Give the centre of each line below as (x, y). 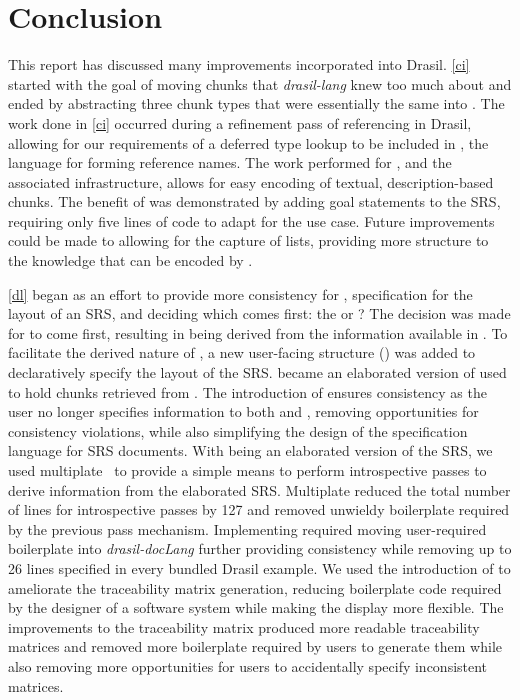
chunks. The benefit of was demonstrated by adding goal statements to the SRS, (254, 201)
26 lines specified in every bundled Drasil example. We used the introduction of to (259, 567)
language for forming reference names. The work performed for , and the (230, 162)
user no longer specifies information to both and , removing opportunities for (243, 411)
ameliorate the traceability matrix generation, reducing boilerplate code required (255, 587)
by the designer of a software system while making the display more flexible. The (256, 607)
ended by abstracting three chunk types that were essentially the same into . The (256, 103)
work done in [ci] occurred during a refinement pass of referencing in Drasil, (240, 122)
